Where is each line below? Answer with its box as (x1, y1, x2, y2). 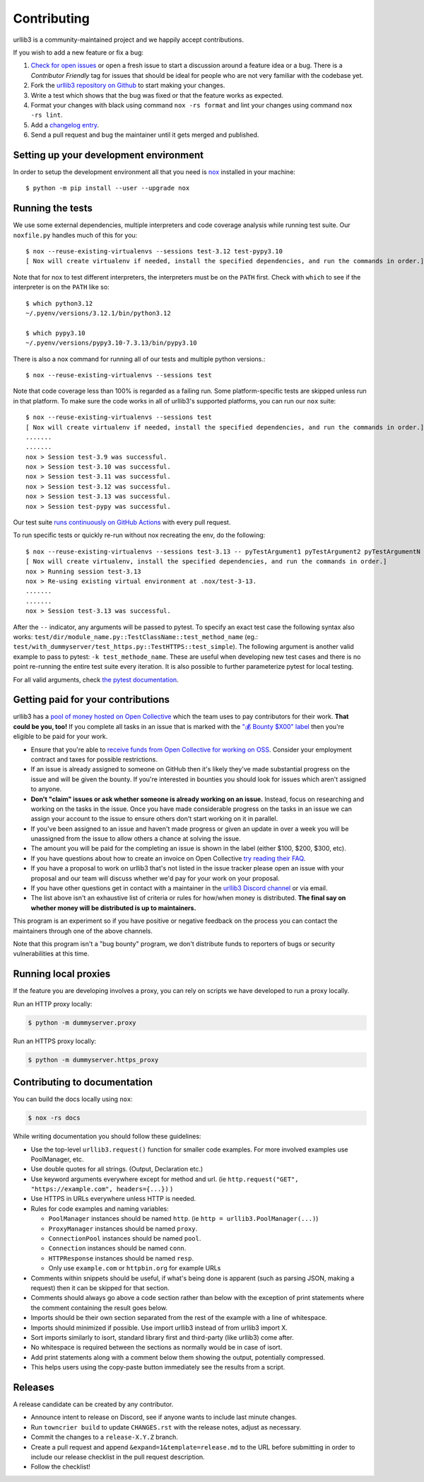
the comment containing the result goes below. (30, 1303, 167, 1312)
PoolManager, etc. (30, 1154, 84, 1164)
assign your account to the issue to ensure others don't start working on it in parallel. (30, 815, 278, 823)
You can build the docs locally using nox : (13, 1095, 134, 1103)
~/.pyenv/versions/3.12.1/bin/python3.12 (25, 309, 171, 317)
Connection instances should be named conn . (48, 1244, 187, 1253)
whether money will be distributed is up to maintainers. (30, 903, 196, 912)
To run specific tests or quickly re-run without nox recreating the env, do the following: (13, 531, 266, 539)
